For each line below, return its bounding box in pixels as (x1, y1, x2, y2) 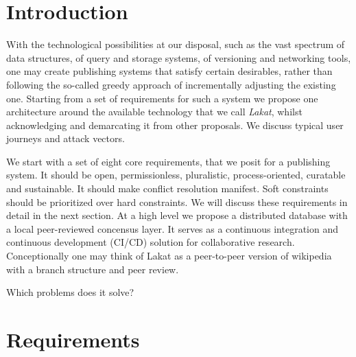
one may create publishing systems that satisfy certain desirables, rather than (6, 64, 333, 78)
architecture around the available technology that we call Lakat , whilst (6, 104, 302, 119)
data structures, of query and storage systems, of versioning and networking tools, (6, 50, 351, 65)
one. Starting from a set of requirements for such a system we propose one (6, 91, 318, 105)
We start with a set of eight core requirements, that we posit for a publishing (6, 154, 331, 168)
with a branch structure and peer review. (6, 262, 179, 276)
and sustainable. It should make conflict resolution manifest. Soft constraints (6, 181, 329, 196)
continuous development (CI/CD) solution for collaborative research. (6, 235, 295, 249)
